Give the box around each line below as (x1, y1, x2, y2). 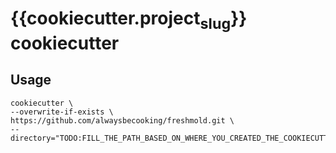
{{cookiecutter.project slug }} (10, 7, 248, 33)
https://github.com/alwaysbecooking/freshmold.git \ (10, 115, 235, 126)
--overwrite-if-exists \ (10, 107, 114, 117)
